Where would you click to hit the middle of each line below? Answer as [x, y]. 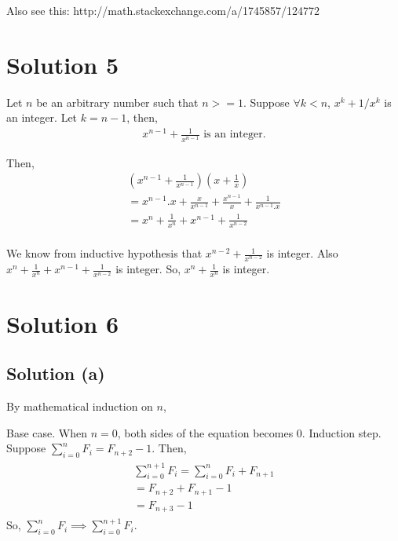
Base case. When [47, 432]
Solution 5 [63, 64]
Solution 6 [63, 323]
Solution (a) [56, 373]
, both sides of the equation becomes [205, 432]
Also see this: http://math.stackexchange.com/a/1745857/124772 [163, 10]
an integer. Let [42, 117]
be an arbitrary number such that [117, 102]
